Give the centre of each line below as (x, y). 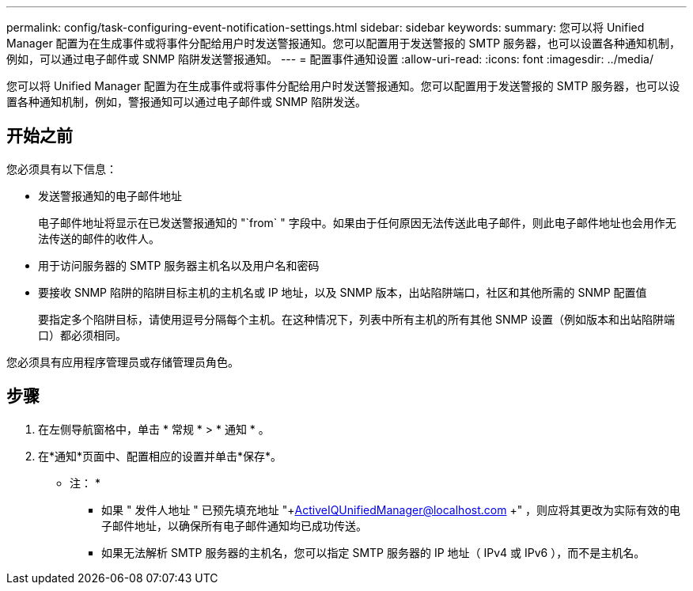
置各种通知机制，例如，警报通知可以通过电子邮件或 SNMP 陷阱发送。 (186, 102)
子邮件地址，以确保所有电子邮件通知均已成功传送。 (234, 525)
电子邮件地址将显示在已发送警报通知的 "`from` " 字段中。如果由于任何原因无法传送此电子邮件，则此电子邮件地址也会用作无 (357, 222)
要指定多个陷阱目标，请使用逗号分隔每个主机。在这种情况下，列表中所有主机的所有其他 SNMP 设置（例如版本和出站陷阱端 (356, 319)
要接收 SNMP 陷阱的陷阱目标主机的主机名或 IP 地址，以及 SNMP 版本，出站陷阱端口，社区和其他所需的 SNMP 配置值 (343, 292)
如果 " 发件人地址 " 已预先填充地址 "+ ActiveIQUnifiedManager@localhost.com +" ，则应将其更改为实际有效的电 (391, 510)
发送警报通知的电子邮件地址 (110, 195)
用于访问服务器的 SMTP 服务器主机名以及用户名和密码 (179, 265)
